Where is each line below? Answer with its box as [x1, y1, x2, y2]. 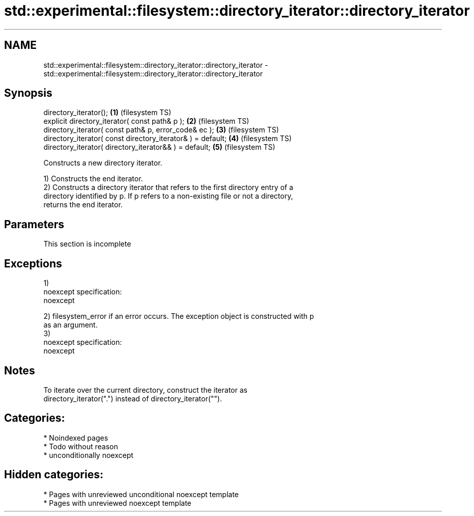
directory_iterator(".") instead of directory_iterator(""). [43, 394, 222, 403]
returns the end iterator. [43, 200, 123, 209]
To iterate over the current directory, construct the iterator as [43, 385, 247, 394]
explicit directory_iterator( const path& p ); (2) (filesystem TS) [43, 117, 249, 126]
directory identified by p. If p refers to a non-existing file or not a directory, [43, 192, 293, 201]
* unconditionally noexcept [43, 450, 133, 459]
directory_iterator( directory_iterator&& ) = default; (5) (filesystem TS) [43, 143, 275, 152]
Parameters [4, 218, 64, 231]
